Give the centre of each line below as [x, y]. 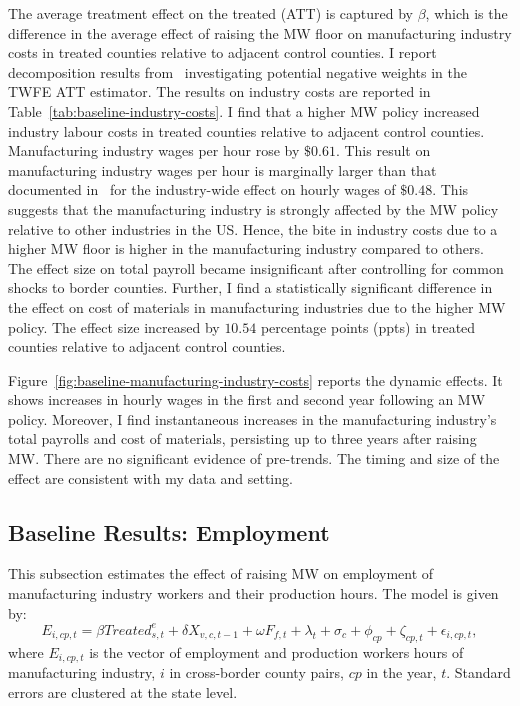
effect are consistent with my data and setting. [150, 477]
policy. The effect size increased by [114, 326]
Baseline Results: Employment [169, 531]
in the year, [401, 671]
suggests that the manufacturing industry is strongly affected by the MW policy [253, 208]
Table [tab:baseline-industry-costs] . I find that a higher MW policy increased [244, 110]
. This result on [383, 150]
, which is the [466, 13]
